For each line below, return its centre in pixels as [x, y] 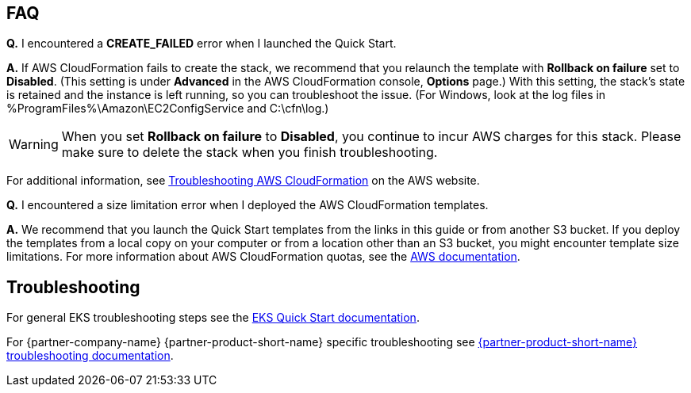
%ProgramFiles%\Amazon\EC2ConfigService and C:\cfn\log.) [168, 109]
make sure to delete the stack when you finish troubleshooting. [250, 153]
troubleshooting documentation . [90, 356]
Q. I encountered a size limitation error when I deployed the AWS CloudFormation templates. [248, 205]
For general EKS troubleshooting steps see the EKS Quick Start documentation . [213, 318]
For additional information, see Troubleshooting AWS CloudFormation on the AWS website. [243, 181]
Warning [34, 145]
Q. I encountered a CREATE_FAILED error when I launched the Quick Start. [202, 44]
